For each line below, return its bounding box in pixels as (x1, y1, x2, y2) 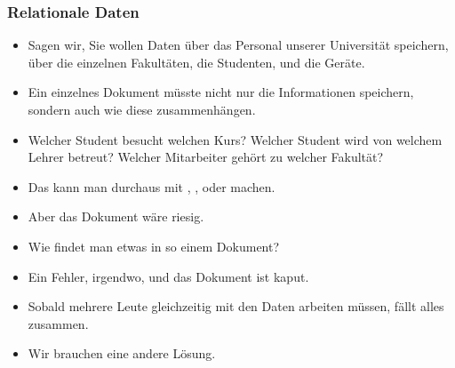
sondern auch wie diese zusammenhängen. (28, 100, 256, 118)
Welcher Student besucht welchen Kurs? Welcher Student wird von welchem (28, 130, 443, 148)
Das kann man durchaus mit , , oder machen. (28, 177, 275, 196)
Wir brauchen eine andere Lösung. (28, 344, 216, 363)
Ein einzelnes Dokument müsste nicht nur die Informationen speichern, (28, 83, 414, 101)
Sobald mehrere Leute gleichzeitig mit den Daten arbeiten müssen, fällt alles (28, 297, 444, 316)
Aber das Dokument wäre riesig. (28, 207, 204, 226)
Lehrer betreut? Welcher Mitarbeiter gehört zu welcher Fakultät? (28, 148, 384, 166)
